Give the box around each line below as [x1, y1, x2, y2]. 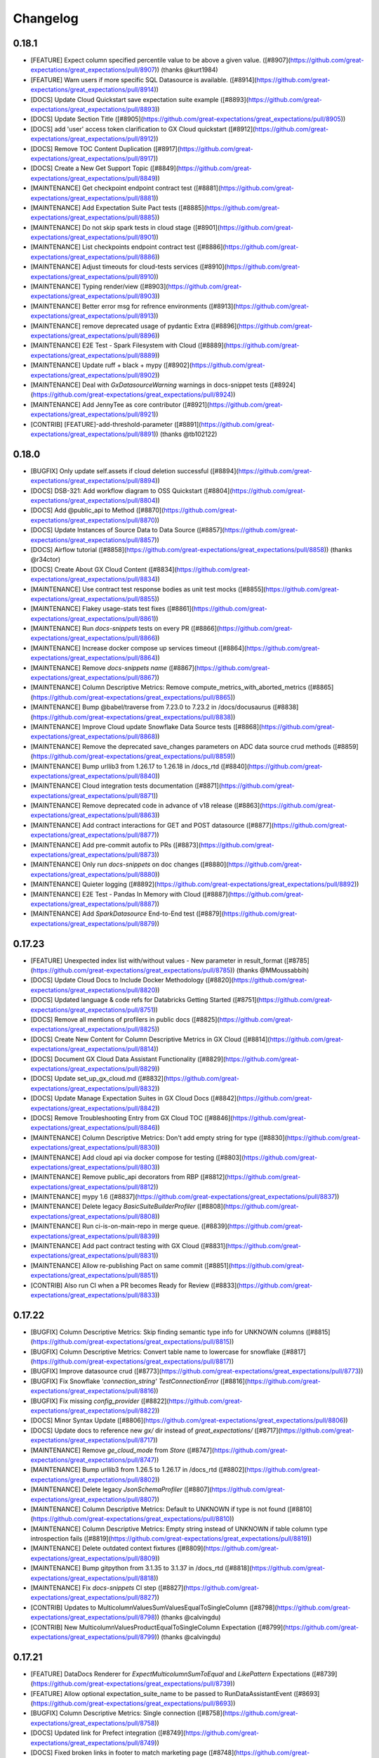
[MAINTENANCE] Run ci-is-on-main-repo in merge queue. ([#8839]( [30, 1222, 230, 1231]
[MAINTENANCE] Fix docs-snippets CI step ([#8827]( [30, 1584, 186, 1592]
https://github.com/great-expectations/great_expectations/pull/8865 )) [32, 693, 236, 701]
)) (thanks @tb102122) [153, 430, 218, 438]
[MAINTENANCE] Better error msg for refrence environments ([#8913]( [30, 302, 236, 310]
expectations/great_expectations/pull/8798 [30, 1613, 155, 1622]
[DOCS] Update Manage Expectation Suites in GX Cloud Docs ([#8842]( [30, 1094, 239, 1103]
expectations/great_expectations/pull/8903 [30, 292, 156, 300]
